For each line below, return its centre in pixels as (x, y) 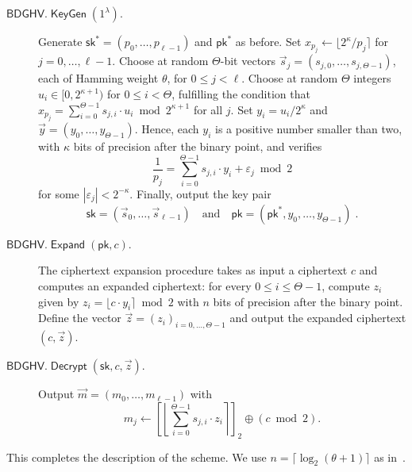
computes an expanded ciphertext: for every (145, 285)
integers (372, 78)
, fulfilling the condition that (241, 94)
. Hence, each (167, 129)
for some (59, 193)
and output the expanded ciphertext (318, 318)
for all (208, 109)
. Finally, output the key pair (200, 193)
